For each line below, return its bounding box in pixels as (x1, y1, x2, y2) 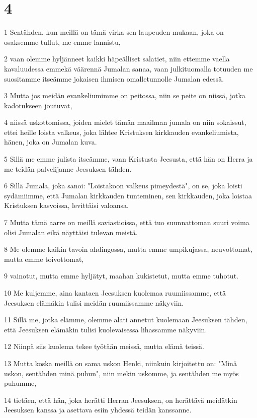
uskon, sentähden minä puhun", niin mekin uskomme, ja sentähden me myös (4, 368, 239, 378)
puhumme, (4, 378, 37, 388)
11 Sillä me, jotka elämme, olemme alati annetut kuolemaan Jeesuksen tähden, (4, 314, 247, 325)
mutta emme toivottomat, (4, 253, 84, 264)
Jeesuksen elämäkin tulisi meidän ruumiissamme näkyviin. (4, 297, 184, 308)
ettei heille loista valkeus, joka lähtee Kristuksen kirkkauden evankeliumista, (4, 126, 239, 137)
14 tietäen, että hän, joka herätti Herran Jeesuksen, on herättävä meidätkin (4, 394, 237, 405)
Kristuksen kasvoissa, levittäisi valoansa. (4, 200, 129, 211)
